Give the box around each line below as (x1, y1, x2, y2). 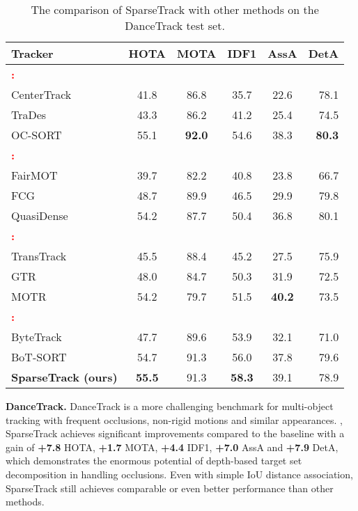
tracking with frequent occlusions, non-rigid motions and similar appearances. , (6, 412, 343, 427)
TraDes (11, 107, 47, 123)
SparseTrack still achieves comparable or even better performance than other (6, 480, 334, 495)
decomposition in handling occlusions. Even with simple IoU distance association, (6, 466, 353, 481)
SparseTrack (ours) (11, 369, 118, 385)
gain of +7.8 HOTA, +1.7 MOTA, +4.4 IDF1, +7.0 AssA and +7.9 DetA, (6, 439, 338, 454)
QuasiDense (11, 207, 68, 223)
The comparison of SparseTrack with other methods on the (31, 1, 319, 17)
